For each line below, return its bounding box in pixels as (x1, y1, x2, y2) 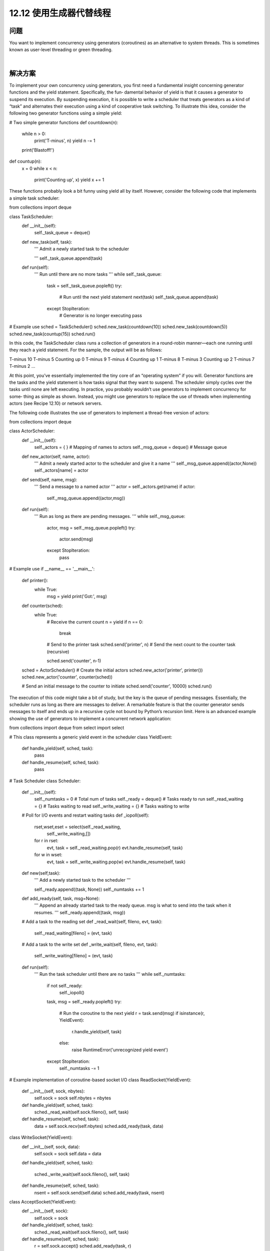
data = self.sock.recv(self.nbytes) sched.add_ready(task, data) (34, 1123, 163, 1129)
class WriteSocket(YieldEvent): (9, 1134, 73, 1140)
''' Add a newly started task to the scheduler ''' (34, 877, 131, 883)
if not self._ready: (46, 982, 82, 988)
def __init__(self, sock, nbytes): (21, 1088, 85, 1094)
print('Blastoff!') (21, 147, 54, 153)
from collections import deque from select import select (9, 725, 124, 731)
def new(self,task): (21, 870, 60, 876)
